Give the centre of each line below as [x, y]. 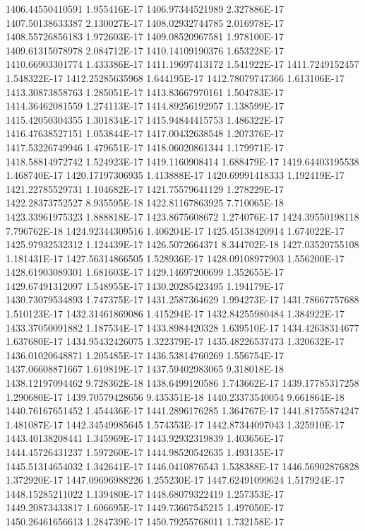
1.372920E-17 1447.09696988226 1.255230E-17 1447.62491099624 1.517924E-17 [175, 480]
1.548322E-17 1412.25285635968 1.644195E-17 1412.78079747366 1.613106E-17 [175, 77]
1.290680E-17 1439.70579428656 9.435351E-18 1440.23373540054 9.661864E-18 [175, 396]
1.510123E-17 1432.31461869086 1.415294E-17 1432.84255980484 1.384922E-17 [175, 314]
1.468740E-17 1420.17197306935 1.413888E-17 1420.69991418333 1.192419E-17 [175, 175]
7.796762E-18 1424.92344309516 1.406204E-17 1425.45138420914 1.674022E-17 [175, 230]
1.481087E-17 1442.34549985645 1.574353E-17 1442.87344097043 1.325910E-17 [175, 424]
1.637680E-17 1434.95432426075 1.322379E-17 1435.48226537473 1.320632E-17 [175, 341]
